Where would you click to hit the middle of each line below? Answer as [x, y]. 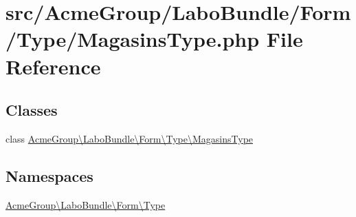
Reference [53, 66]
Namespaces [49, 175]
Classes [32, 110]
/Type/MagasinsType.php [133, 39]
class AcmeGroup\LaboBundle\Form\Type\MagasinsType [130, 138]
